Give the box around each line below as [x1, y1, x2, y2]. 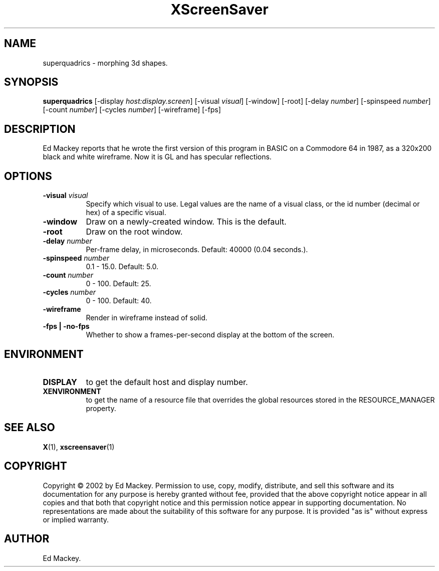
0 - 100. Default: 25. [86, 279, 151, 288]
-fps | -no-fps [43, 322, 90, 331]
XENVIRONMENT [43, 387, 101, 396]
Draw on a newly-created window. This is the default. [86, 217, 287, 227]
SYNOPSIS [4, 76, 59, 89]
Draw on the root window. [86, 227, 183, 237]
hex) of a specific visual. [86, 208, 166, 217]
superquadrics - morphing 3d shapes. [43, 58, 168, 67]
